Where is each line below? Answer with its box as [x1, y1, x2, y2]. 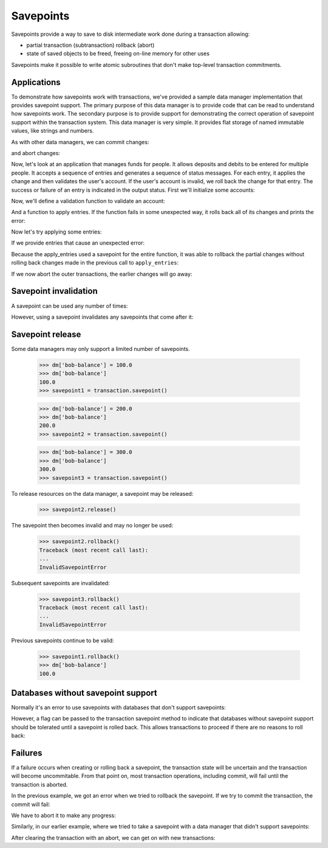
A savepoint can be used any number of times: [11, 302, 128, 310]
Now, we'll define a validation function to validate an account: [11, 197, 165, 204]
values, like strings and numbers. [11, 127, 94, 134]
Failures [11, 748, 43, 758]
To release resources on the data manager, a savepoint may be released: [11, 490, 194, 497]
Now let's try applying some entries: [11, 228, 102, 235]
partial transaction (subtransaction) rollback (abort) [26, 41, 155, 49]
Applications [11, 77, 61, 88]
